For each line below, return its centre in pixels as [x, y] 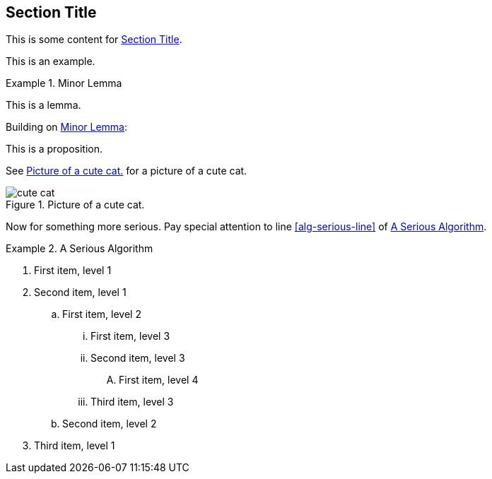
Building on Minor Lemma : [67, 127]
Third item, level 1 [75, 446]
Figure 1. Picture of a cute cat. [75, 205]
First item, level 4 [159, 380]
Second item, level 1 [80, 292]
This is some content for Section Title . [94, 40]
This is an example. [51, 61]
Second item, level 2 [110, 424]
